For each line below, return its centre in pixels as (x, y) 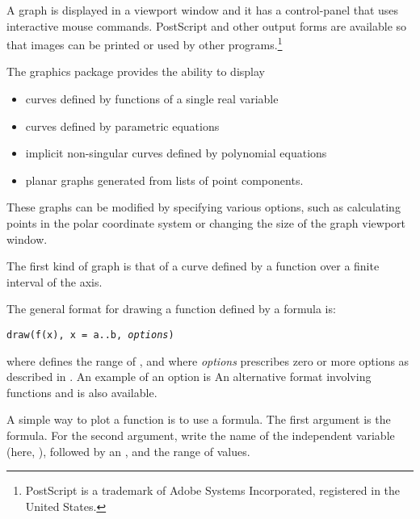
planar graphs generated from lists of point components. (164, 180)
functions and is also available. (82, 392)
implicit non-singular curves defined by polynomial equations (176, 153)
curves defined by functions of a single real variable (152, 99)
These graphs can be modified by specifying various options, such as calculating (204, 207)
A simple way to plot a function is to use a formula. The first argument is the (199, 419)
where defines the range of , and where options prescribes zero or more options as (208, 360)
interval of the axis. (55, 281)
